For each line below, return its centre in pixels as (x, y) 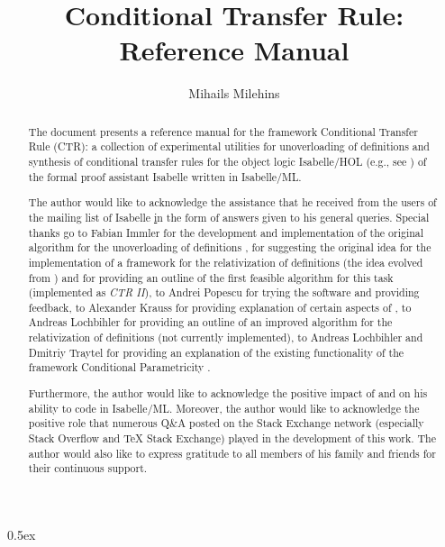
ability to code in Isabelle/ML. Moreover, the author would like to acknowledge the (224, 408)
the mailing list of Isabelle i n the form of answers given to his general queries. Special (229, 217)
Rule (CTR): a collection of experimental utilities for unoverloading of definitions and (229, 146)
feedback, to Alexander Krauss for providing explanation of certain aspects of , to (220, 307)
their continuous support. (88, 468)
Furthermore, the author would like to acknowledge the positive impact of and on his (228, 392)
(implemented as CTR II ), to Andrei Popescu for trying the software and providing (224, 292)
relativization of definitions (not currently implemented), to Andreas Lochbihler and (226, 337)
